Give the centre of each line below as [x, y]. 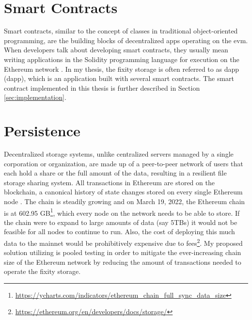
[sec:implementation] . [35, 97]
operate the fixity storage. [42, 271]
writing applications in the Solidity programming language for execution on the [122, 59]
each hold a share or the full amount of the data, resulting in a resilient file [115, 173]
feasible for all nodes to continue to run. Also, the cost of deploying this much [119, 232]
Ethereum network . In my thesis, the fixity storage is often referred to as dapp [121, 69]
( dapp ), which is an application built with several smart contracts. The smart [119, 78]
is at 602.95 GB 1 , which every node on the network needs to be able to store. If [122, 212]
